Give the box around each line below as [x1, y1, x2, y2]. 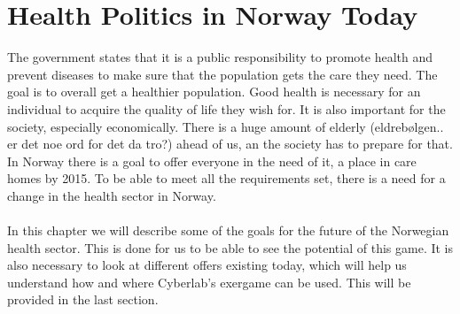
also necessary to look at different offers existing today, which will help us [7, 256, 407, 274]
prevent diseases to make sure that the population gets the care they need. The [7, 65, 438, 83]
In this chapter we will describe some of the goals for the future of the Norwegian [7, 221, 449, 240]
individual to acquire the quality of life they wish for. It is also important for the [7, 99, 446, 118]
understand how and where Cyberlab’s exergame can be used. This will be [7, 272, 411, 291]
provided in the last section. [7, 290, 159, 309]
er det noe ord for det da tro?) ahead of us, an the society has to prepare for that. [7, 134, 453, 153]
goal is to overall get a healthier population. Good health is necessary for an [7, 82, 421, 101]
